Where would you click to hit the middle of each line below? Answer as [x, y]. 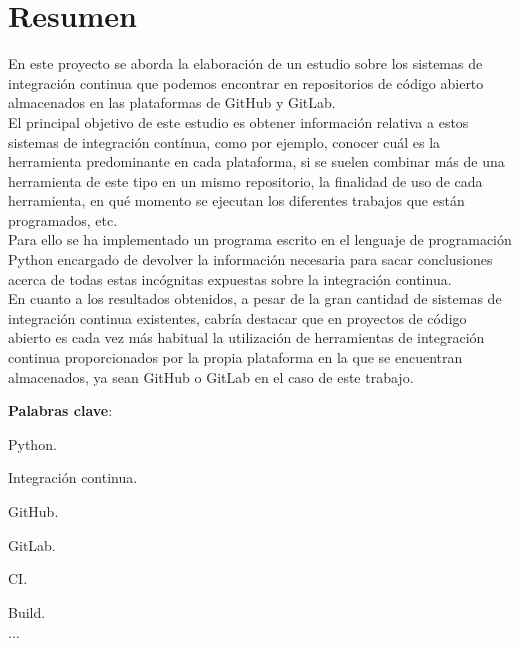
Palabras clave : [60, 410]
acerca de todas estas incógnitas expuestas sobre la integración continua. [230, 278]
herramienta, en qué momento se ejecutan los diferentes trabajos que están [236, 200]
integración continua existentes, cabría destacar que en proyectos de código [237, 317]
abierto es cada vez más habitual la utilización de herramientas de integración [246, 337]
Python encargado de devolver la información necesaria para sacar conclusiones [250, 259]
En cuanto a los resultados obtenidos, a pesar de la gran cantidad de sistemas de [255, 298]
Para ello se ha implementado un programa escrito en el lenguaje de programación [260, 239]
